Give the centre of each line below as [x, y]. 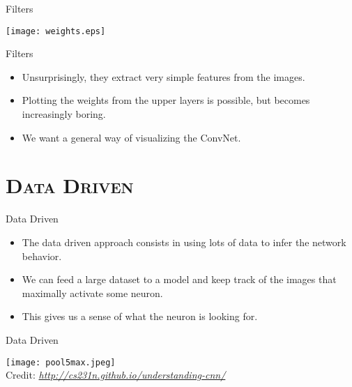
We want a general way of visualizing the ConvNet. [131, 137]
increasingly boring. [64, 114]
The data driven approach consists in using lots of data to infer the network [184, 242]
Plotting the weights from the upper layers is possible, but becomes [166, 100]
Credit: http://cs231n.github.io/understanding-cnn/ [116, 375]
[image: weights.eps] [56, 31]
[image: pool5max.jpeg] [61, 362]
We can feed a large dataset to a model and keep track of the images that [179, 279]
